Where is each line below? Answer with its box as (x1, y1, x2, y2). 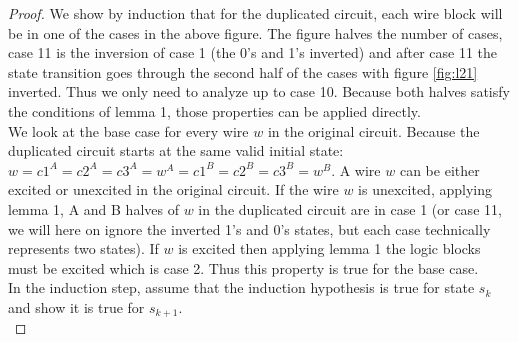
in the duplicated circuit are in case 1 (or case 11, (198, 198, 502, 219)
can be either (399, 159, 480, 180)
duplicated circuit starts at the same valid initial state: (8, 140, 344, 161)
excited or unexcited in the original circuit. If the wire (8, 179, 339, 200)
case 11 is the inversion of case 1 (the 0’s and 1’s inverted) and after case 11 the (8, 42, 498, 63)
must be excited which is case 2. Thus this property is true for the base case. (8, 257, 479, 278)
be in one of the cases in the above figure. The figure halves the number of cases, (8, 22, 503, 43)
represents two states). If (8, 238, 159, 259)
